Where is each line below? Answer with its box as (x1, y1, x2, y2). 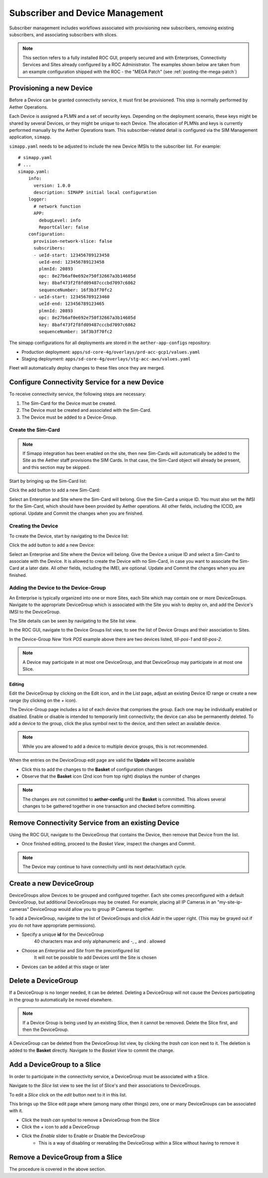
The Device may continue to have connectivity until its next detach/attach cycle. (22, 864, 187, 870)
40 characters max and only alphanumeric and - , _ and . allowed (34, 938, 166, 944)
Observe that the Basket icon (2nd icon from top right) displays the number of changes (21, 773, 201, 779)
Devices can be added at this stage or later (21, 964, 110, 970)
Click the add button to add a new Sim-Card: (9, 487, 100, 493)
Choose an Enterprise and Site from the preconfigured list (21, 947, 140, 953)
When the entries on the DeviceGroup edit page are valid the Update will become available (9, 757, 195, 763)
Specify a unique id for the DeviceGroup (21, 931, 104, 937)
